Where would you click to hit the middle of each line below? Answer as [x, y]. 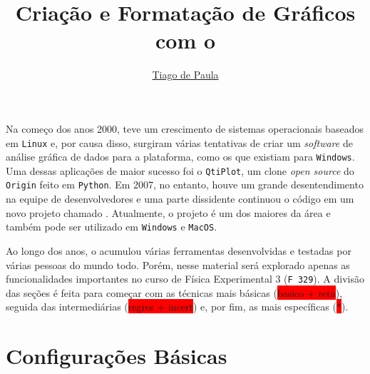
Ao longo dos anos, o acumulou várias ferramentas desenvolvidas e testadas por [179, 250]
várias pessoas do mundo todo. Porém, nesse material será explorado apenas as [178, 264]
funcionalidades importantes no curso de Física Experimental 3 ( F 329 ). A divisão [185, 279]
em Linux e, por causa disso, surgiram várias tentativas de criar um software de [179, 142]
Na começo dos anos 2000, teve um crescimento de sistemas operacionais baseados [185, 128]
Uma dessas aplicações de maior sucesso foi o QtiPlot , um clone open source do [180, 170]
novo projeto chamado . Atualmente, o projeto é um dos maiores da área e [168, 212]
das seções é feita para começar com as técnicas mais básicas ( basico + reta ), [174, 292]
